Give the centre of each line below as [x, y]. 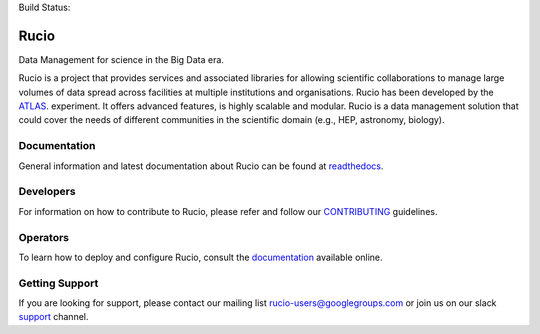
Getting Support [58, 283]
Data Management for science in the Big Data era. [121, 59]
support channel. [53, 317]
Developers [47, 192]
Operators [44, 237]
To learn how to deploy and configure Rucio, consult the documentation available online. [201, 257]
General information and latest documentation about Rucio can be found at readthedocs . [201, 166]
